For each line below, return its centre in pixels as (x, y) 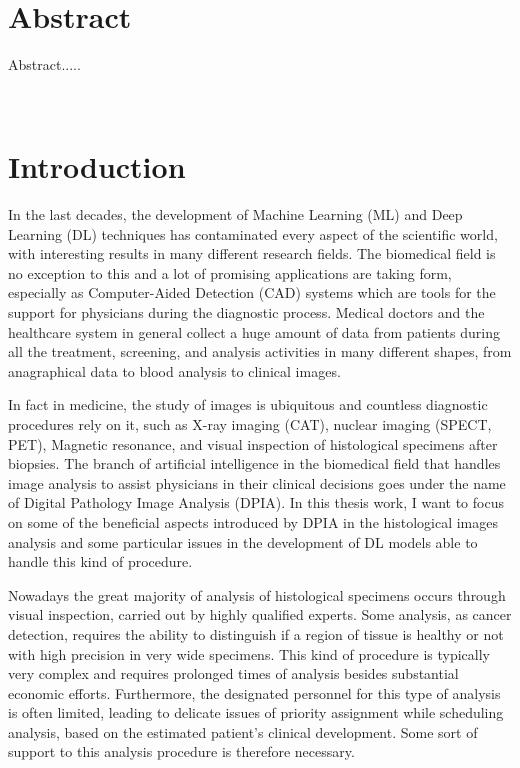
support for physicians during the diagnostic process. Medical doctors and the (246, 312)
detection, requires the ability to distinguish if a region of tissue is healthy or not (256, 633)
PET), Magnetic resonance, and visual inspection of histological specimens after (253, 443)
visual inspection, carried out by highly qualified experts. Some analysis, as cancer (260, 614)
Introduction (97, 166)
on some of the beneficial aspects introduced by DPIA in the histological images (253, 521)
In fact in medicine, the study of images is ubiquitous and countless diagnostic (248, 404)
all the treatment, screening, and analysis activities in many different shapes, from (260, 351)
